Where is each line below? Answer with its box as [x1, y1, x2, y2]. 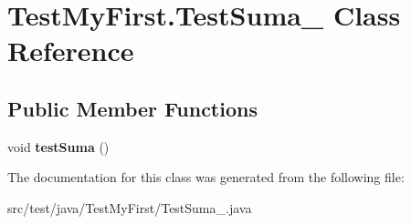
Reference [7, 32, 134, 69]
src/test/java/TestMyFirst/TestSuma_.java [7, 198, 252, 217]
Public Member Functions [7, 94, 258, 122]
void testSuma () [7, 137, 110, 156]
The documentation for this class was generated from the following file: [7, 168, 405, 187]
